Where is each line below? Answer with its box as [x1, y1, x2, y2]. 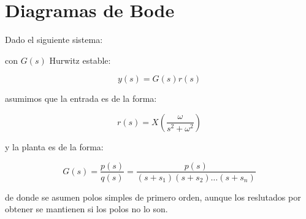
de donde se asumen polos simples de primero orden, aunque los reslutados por [5, 190, 301, 203]
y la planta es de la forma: [5, 140, 104, 153]
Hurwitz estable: [49, 53, 111, 66]
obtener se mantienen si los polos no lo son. [5, 202, 168, 215]
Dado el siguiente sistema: [5, 33, 103, 46]
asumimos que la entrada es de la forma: [5, 92, 157, 105]
